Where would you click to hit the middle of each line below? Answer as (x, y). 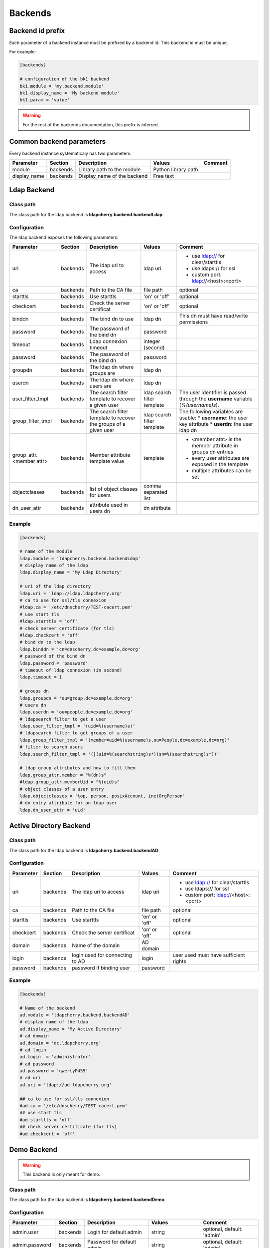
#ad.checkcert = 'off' (47, 1134)
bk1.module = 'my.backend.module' (62, 86)
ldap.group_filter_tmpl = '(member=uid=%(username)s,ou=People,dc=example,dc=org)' (125, 740)
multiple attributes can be (221, 471)
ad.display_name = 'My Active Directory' (71, 1029)
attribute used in (109, 505)
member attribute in (215, 446)
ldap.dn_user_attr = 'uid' (53, 810)
